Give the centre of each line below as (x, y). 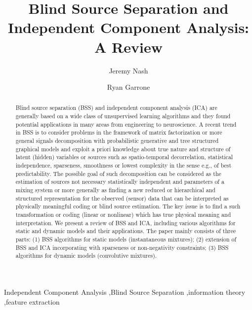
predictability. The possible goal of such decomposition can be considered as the (118, 173)
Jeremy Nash (128, 70)
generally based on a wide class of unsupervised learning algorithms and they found (123, 116)
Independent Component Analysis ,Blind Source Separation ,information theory (125, 292)
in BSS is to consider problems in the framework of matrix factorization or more (119, 132)
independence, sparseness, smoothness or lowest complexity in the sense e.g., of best (124, 165)
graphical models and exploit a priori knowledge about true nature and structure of (123, 149)
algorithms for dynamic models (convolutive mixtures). (86, 256)
